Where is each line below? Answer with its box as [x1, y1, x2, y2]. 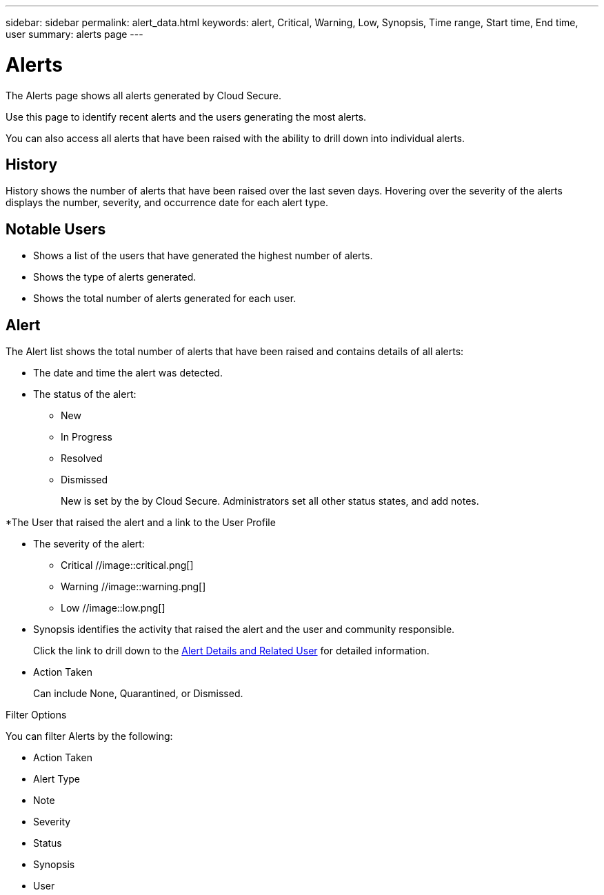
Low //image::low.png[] [61, 602, 165, 614]
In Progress [61, 431, 112, 443]
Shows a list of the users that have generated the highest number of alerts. [33, 250, 373, 262]
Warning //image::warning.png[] [61, 581, 206, 593]
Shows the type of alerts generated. [33, 271, 197, 283]
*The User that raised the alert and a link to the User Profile [6, 516, 276, 529]
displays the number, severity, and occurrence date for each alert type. [6, 197, 328, 209]
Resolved [61, 452, 103, 465]
